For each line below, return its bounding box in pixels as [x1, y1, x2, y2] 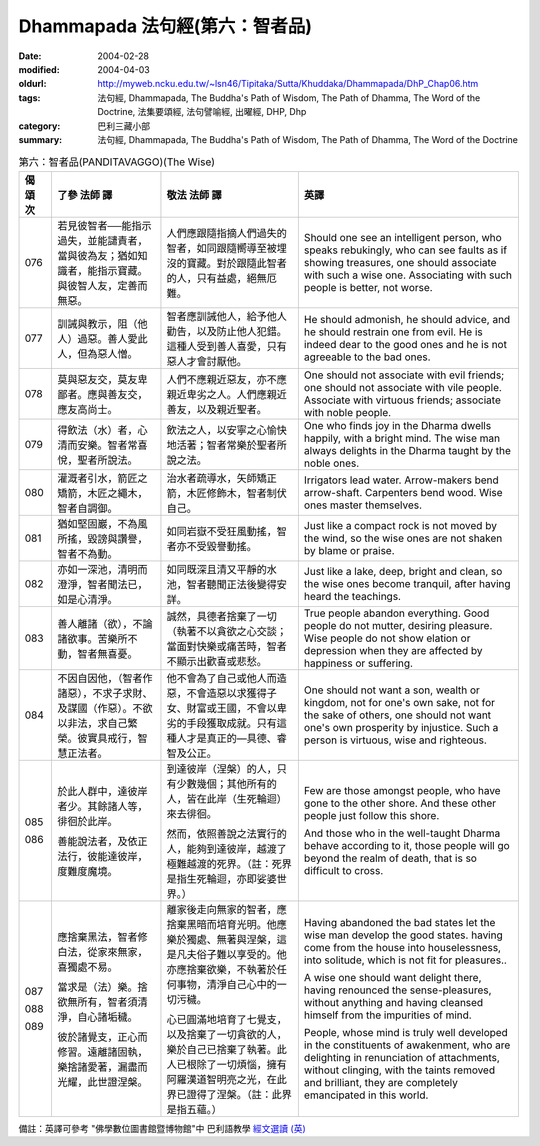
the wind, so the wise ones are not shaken [303, 531, 503, 545]
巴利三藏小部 [97, 120, 150, 132]
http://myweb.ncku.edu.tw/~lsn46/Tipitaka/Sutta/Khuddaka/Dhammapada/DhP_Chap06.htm [97, 78, 479, 90]
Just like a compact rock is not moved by [303, 518, 497, 532]
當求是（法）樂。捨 [56, 980, 148, 994]
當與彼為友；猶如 [56, 248, 138, 262]
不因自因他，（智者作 [56, 671, 153, 685]
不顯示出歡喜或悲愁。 [166, 654, 267, 668]
